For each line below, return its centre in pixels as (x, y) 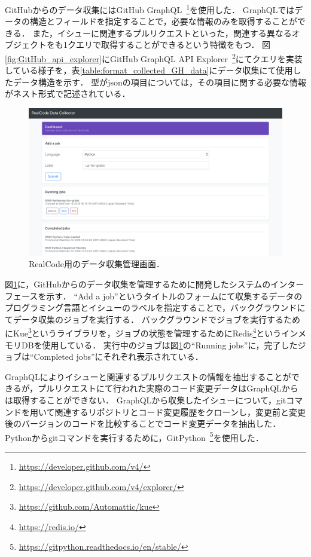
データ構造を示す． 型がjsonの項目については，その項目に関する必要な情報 (159, 82)
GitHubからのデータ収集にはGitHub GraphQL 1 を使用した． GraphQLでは (150, 9)
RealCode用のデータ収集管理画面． (97, 264)
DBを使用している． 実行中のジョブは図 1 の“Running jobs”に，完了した (159, 345)
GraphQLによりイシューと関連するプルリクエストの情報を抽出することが (148, 376)
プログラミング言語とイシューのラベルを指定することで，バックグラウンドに (155, 307)
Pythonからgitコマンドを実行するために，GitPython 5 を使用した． (134, 436)
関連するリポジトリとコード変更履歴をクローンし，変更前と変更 (180, 411)
